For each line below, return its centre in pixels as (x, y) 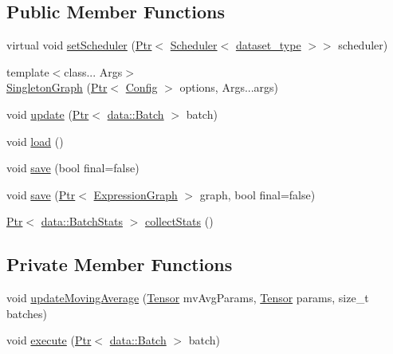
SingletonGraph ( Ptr (57, 87)
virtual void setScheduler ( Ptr (79, 45)
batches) (27, 313)
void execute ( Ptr (49, 340)
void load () (35, 141)
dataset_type (268, 45)
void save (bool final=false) (73, 168)
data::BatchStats (82, 221)
